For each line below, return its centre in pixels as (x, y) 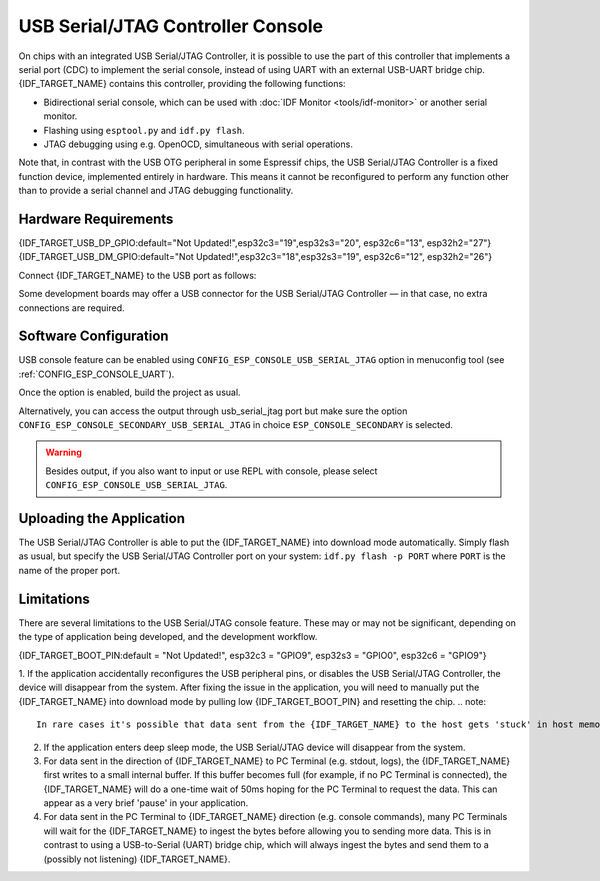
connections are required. (71, 307)
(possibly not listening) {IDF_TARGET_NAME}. (137, 859)
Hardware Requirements (96, 218)
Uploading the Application (101, 518)
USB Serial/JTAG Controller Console (171, 26)
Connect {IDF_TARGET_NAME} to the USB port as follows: (137, 275)
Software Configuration (93, 336)
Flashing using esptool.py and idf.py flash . (144, 130)
